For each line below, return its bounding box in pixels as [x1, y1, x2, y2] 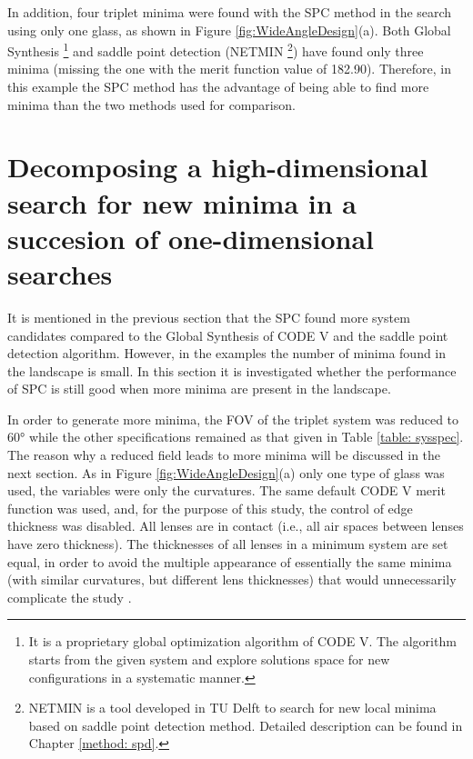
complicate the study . [7, 587, 132, 606]
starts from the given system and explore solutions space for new [28, 650, 390, 668]
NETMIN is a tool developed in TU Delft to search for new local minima [28, 698, 437, 717]
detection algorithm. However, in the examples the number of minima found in [7, 344, 447, 363]
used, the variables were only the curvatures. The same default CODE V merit [7, 481, 446, 500]
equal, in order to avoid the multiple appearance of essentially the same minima [7, 552, 452, 571]
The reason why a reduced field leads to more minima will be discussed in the [7, 445, 441, 464]
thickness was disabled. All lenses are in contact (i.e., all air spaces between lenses [7, 516, 464, 535]
